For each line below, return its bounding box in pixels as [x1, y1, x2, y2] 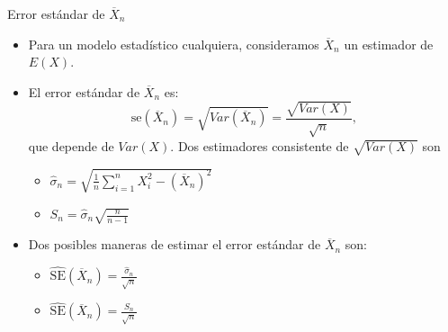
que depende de [28, 136, 114, 155]
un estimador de [344, 34, 434, 53]
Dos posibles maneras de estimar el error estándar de [28, 235, 321, 254]
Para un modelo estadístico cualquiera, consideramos [28, 34, 319, 53]
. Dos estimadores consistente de [170, 136, 349, 155]
